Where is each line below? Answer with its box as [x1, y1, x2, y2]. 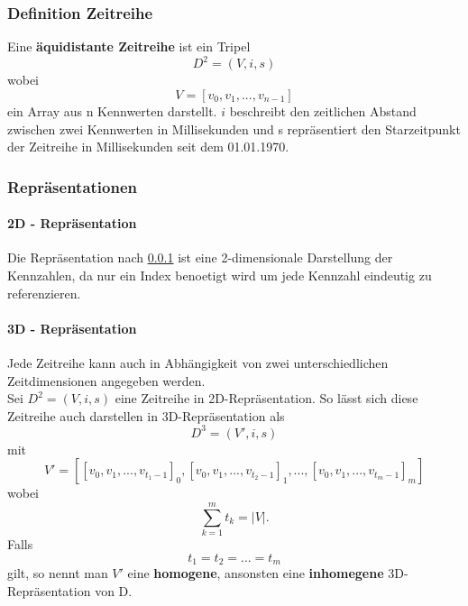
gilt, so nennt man [7, 564, 108, 583]
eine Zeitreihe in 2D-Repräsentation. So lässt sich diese [115, 389, 418, 408]
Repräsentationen [7, 175, 137, 197]
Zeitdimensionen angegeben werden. [7, 371, 206, 390]
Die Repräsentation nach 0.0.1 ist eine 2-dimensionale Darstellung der [7, 248, 393, 267]
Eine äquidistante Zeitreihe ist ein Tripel [7, 37, 251, 56]
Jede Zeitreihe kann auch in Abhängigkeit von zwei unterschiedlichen [7, 353, 389, 372]
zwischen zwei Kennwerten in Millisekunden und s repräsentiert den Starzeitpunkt [7, 119, 461, 138]
